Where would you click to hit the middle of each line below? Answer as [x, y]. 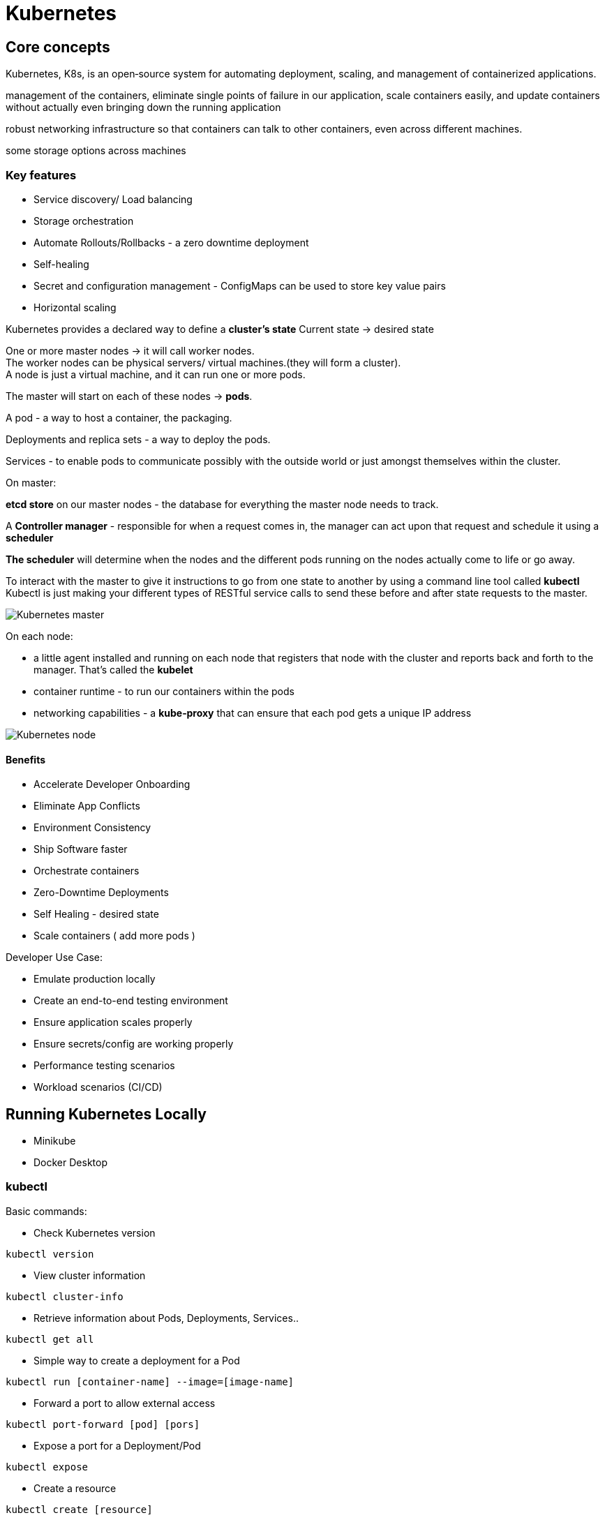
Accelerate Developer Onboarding [112, 784]
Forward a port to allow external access [125, 1403]
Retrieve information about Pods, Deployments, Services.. [166, 1318]
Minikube [55, 1140]
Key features [41, 175]
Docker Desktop [70, 1162]
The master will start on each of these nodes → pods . [129, 396]
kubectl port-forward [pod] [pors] [103, 1424]
